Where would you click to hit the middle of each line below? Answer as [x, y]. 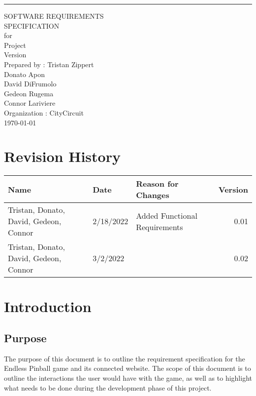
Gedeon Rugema [29, 93]
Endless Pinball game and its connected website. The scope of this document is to [128, 368]
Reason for [157, 184]
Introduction [48, 306]
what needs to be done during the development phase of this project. [108, 387]
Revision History [62, 156]
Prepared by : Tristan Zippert [49, 64]
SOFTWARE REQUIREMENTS [54, 16]
